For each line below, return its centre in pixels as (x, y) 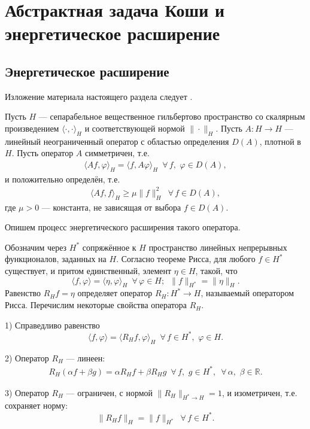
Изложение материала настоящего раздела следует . (99, 96)
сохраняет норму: (37, 405)
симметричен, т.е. (117, 153)
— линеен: (86, 357)
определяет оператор (115, 293)
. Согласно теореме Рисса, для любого (186, 259)
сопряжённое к (109, 247)
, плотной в (280, 141)
